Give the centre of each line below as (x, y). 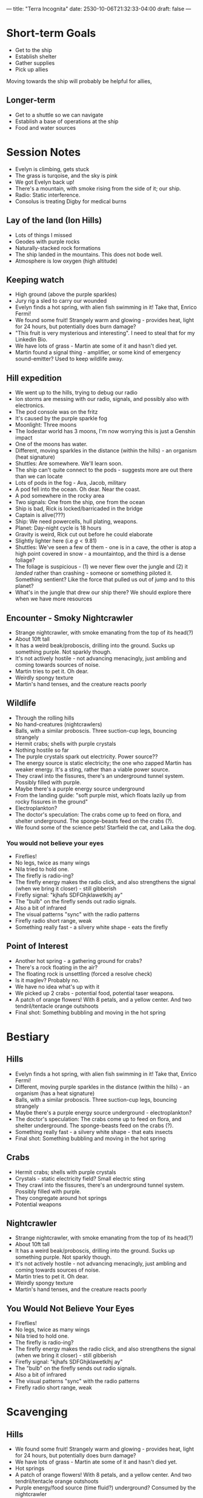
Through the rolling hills (45, 718)
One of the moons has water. (51, 444)
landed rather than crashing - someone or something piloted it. (94, 573)
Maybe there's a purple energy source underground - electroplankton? (103, 1112)
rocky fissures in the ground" (52, 801)
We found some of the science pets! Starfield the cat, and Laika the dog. (105, 827)
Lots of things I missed (43, 235)
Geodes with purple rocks (47, 241)
